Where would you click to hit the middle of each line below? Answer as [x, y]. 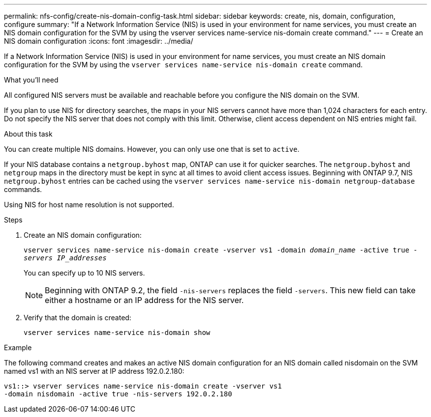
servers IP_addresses [65, 258]
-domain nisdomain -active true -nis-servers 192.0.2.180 [118, 394]
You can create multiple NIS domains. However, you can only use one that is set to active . [152, 149]
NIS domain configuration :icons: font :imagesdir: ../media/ [99, 41]
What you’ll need [31, 80]
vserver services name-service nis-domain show [117, 333]
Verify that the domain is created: [77, 318]
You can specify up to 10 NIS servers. [84, 273]
